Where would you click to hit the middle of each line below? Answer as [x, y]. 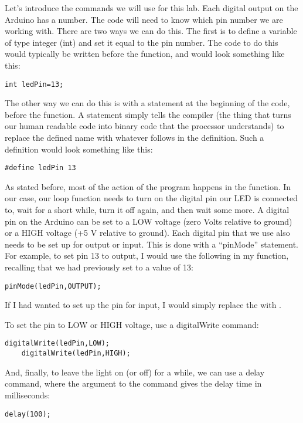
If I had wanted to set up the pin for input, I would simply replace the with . [143, 305]
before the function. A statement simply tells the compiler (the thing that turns [148, 114]
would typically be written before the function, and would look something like [145, 54]
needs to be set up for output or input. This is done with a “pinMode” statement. [151, 244]
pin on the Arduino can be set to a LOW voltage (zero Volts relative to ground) [149, 221]
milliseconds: [28, 395]
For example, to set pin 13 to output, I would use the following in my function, [147, 256]
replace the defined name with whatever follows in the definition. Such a [135, 137]
